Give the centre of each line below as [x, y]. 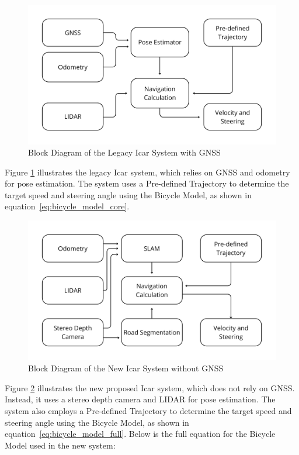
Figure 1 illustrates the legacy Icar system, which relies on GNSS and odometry [147, 172]
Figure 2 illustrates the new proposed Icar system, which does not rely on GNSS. [150, 387]
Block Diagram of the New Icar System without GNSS [126, 368]
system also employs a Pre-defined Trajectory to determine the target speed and [148, 410]
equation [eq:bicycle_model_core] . [67, 206]
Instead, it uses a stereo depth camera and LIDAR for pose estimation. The [140, 399]
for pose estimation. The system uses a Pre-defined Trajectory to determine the [147, 183]
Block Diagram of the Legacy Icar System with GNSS [124, 152]
